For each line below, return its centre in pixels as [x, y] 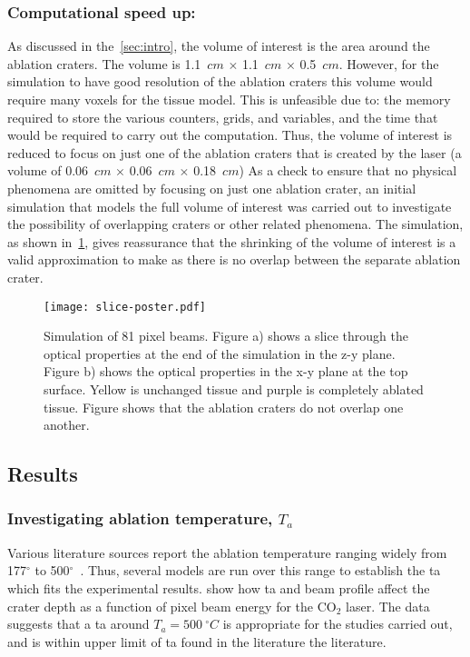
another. [67, 425]
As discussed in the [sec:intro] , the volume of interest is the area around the [219, 46]
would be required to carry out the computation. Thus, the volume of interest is [230, 135]
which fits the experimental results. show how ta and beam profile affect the [219, 587]
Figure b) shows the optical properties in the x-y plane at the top [226, 371]
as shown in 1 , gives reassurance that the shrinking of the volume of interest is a [232, 241]
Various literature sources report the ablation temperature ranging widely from [227, 552]
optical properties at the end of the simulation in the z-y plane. [220, 353]
